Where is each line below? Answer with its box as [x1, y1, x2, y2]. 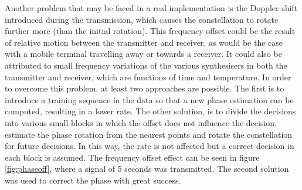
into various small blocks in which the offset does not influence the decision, [5, 116, 277, 128]
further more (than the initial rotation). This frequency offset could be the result [5, 25, 296, 37]
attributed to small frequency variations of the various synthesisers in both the [5, 59, 287, 71]
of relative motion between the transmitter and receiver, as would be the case [5, 36, 283, 48]
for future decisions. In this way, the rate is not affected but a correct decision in [5, 140, 294, 152]
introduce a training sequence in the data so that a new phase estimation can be [5, 93, 294, 106]
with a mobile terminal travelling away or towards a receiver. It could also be [5, 48, 282, 60]
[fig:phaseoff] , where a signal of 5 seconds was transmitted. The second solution [5, 162, 289, 175]
